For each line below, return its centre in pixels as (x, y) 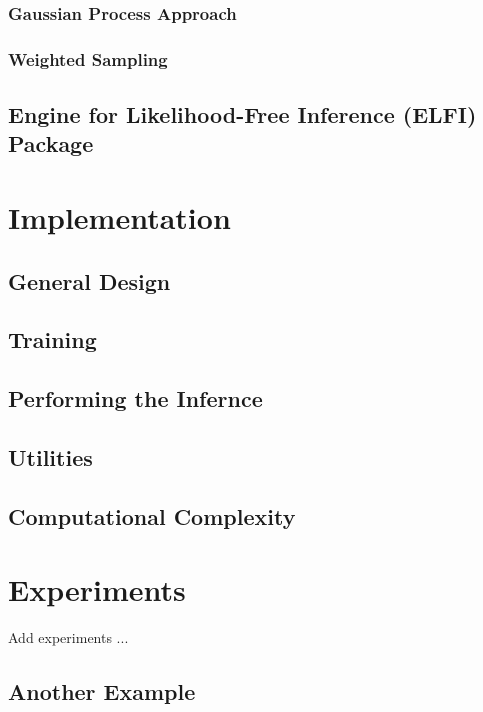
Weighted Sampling (88, 58)
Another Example (102, 691)
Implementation (119, 217)
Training (52, 339)
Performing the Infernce (135, 398)
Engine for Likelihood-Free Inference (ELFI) (242, 114)
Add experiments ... (68, 637)
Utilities (50, 456)
